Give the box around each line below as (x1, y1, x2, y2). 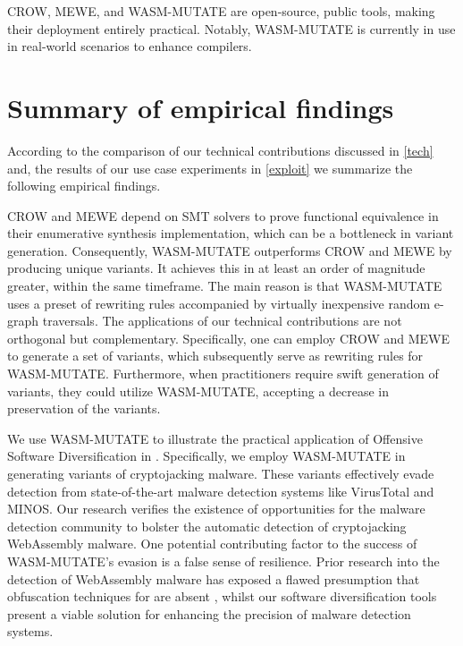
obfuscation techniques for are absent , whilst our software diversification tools (7, 587, 437, 606)
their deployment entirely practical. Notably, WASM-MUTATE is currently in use (7, 19, 456, 38)
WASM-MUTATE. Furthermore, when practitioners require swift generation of (7, 364, 439, 383)
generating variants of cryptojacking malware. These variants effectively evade (7, 464, 434, 482)
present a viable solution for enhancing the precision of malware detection (7, 604, 411, 623)
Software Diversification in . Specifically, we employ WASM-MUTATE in (7, 446, 406, 465)
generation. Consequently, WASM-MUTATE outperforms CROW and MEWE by (7, 241, 452, 259)
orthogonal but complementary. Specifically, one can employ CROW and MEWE (7, 328, 450, 347)
